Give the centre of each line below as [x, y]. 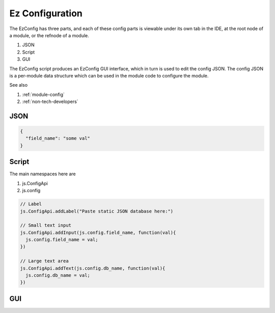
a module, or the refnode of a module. [49, 35]
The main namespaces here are [43, 174]
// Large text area [44, 261]
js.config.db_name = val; [58, 276]
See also [19, 85]
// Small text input [46, 225]
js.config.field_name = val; [62, 240]
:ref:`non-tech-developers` [50, 101]
